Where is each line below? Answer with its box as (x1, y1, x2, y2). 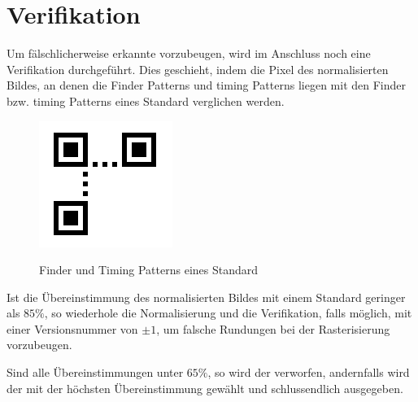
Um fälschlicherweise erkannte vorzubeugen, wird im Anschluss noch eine (7, 45, 371, 62)
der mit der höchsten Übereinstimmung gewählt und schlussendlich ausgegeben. (7, 379, 403, 396)
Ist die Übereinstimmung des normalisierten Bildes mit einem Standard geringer (7, 288, 406, 305)
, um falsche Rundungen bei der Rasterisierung (156, 320, 390, 337)
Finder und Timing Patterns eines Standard (39, 261, 259, 278)
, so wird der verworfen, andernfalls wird (207, 364, 410, 381)
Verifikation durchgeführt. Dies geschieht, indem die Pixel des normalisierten (7, 60, 389, 77)
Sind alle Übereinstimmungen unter (7, 364, 184, 381)
